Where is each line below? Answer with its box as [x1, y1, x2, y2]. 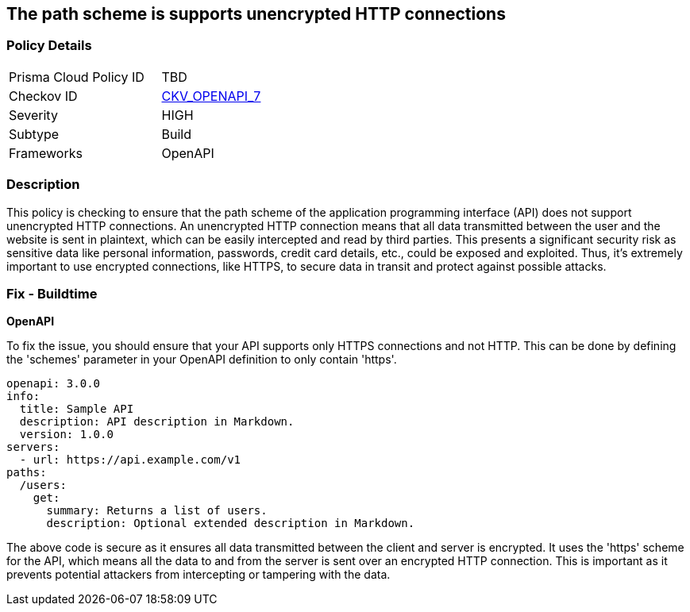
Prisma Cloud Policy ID [9, 68, 145, 85]
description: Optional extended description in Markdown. [46, 517, 415, 530]
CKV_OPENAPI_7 [161, 87, 261, 104]
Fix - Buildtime [6, 285, 98, 302]
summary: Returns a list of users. [46, 504, 268, 518]
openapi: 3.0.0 [6, 377, 101, 391]
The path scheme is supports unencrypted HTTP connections [6, 4, 506, 24]
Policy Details [6, 37, 92, 54]
